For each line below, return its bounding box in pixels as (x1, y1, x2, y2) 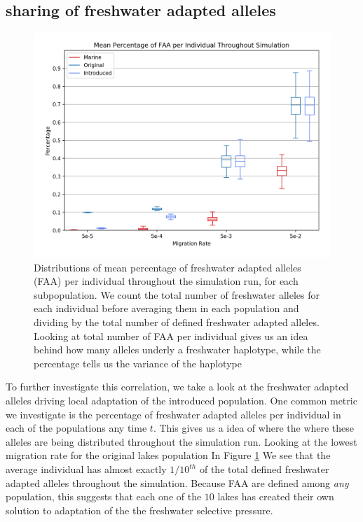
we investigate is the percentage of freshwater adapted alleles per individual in (6, 407, 341, 421)
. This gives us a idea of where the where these (153, 421, 355, 435)
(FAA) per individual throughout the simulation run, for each (34, 274, 299, 288)
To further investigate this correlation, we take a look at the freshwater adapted (6, 379, 349, 394)
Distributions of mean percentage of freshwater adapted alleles (34, 260, 301, 274)
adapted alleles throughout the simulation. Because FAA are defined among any (6, 475, 349, 490)
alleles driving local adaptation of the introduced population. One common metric (6, 393, 357, 408)
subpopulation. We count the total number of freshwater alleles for (34, 287, 320, 302)
